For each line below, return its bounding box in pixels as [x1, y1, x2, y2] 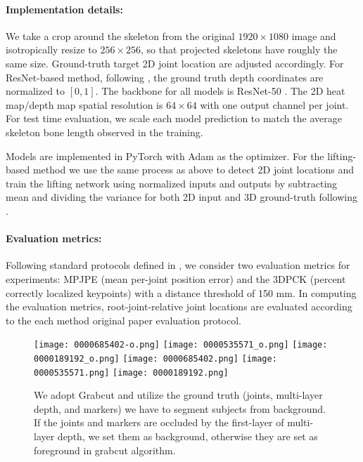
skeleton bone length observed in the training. [6, 124, 203, 139]
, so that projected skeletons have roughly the [140, 42, 338, 57]
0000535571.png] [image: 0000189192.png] [34, 367, 229, 378]
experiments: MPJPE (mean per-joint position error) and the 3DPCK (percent [6, 271, 346, 286]
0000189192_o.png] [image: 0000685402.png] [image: [34, 353, 277, 364]
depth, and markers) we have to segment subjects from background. [34, 401, 326, 416]
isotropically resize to [6, 42, 97, 57]
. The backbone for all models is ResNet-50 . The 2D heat [95, 84, 345, 98]
